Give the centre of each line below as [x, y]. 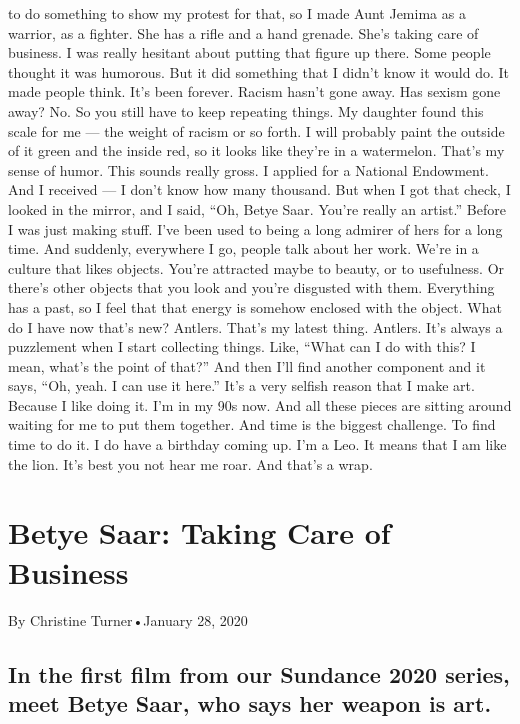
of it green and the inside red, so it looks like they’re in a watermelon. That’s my [256, 150]
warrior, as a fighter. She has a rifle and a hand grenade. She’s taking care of [243, 32]
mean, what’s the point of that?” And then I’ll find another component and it [247, 365]
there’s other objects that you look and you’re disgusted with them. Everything [251, 287]
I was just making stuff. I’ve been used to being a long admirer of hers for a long [255, 228]
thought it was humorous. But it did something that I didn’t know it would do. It [259, 71]
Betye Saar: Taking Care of [199, 532]
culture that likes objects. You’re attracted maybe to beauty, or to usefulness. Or [256, 267]
